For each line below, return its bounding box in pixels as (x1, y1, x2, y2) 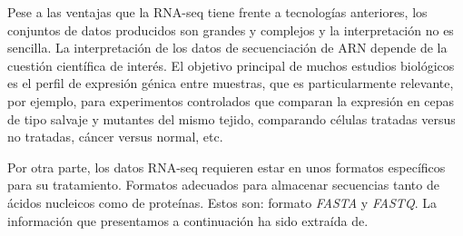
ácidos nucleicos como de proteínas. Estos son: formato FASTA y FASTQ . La (7, 192, 437, 211)
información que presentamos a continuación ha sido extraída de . (7, 211, 369, 230)
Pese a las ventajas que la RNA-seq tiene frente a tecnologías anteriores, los (7, 3, 428, 21)
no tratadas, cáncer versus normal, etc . (7, 127, 223, 146)
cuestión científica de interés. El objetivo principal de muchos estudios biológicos (7, 55, 455, 74)
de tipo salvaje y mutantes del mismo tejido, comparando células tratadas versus (7, 109, 456, 128)
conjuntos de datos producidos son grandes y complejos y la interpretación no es (7, 20, 454, 39)
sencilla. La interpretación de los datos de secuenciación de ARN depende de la (7, 38, 448, 57)
